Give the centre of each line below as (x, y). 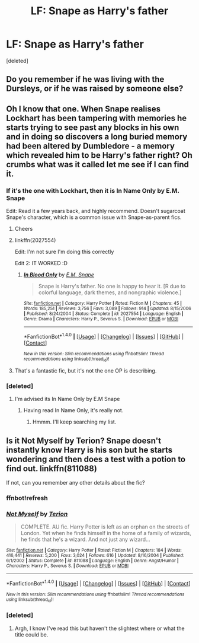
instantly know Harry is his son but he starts (89, 450)
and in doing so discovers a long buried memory (97, 137)
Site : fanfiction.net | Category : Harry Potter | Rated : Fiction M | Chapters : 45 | (103, 304)
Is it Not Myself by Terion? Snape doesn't (84, 440)
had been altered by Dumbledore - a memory (90, 146)
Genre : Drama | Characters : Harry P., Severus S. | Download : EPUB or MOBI (101, 319)
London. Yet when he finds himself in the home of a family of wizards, (106, 533)
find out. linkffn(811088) (52, 468)
